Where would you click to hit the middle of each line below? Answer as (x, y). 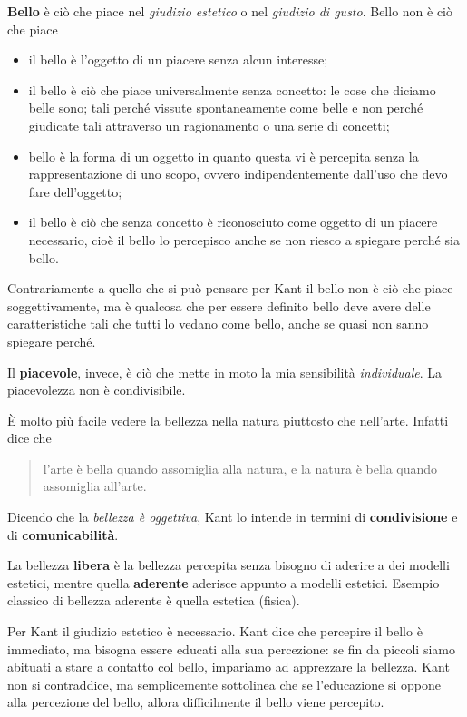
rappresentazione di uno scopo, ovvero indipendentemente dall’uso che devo (238, 174)
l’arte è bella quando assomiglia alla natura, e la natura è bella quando (240, 468)
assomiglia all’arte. (95, 486)
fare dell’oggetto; (75, 191)
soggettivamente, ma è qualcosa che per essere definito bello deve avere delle (219, 305)
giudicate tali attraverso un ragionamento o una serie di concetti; (209, 125)
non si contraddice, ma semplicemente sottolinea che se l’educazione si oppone (224, 684)
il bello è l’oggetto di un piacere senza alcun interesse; (178, 59)
